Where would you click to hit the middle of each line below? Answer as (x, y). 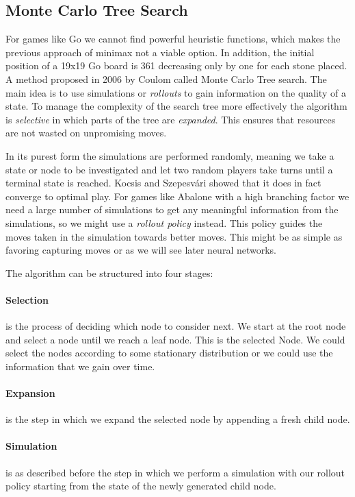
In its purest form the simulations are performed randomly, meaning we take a (170, 155)
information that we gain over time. (80, 366)
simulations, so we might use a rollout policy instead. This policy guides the (164, 222)
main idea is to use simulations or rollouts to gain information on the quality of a (176, 92)
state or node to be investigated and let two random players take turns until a (169, 169)
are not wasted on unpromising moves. (86, 133)
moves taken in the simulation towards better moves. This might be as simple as (174, 236)
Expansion (30, 393)
